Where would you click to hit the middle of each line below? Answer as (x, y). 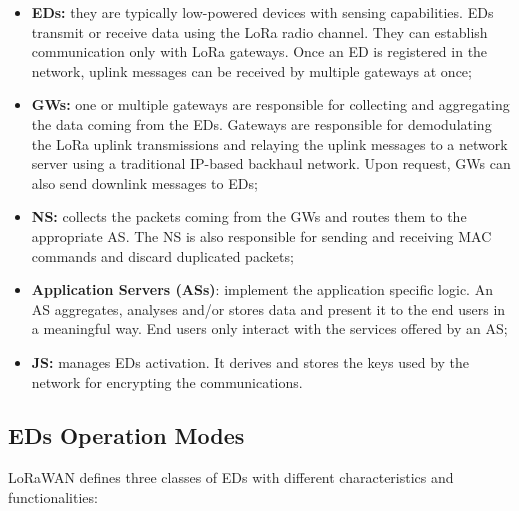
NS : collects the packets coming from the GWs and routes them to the (249, 216)
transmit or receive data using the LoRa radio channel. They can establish (259, 31)
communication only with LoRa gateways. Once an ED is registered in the (259, 51)
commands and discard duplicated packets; (162, 255)
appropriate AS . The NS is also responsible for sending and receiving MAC (261, 235)
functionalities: (53, 496)
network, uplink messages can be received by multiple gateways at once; (251, 70)
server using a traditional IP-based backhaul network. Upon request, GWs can (271, 163)
